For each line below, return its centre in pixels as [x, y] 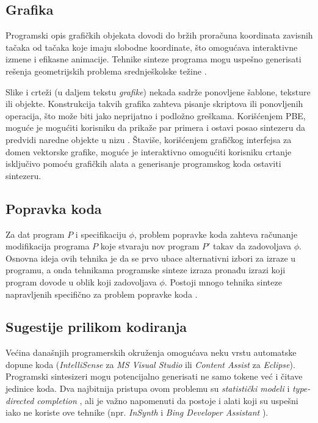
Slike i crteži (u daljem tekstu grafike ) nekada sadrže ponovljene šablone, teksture [158, 91]
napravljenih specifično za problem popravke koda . [102, 294]
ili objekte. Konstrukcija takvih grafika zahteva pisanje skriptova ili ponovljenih [154, 104]
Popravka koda [54, 208]
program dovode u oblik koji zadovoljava [81, 281]
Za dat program [35, 234]
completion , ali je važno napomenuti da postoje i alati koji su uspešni [168, 400]
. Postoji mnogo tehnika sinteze [223, 281]
